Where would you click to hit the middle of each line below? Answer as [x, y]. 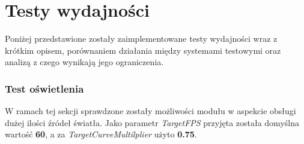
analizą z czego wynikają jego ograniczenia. [84, 62]
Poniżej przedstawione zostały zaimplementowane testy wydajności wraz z [141, 39]
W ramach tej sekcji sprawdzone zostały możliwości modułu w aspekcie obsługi [150, 111]
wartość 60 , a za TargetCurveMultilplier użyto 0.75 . [101, 134]
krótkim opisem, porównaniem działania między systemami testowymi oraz [143, 50]
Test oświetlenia [44, 88]
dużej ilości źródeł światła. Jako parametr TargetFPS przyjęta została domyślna [152, 122]
